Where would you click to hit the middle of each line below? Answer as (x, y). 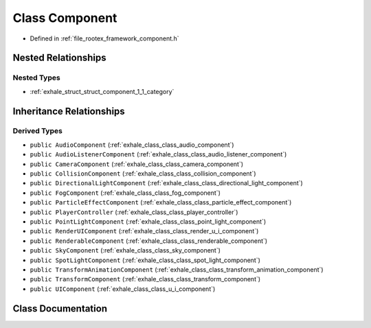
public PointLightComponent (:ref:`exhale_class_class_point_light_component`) (148, 221)
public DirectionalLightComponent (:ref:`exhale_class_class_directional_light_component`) (167, 183)
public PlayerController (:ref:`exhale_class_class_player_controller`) (134, 212)
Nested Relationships (59, 58)
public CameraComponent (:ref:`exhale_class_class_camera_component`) (137, 164)
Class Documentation (60, 308)
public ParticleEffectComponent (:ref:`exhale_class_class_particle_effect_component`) (161, 202)
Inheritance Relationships (69, 111)
